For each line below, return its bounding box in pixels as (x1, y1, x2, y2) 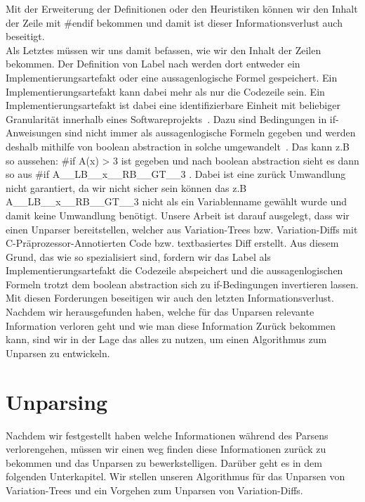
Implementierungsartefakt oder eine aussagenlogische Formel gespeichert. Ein (6, 70, 338, 84)
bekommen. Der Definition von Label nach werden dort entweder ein (6, 56, 300, 71)
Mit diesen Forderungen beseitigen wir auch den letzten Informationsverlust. (6, 290, 334, 305)
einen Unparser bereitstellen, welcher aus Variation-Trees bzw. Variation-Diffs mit (6, 221, 358, 236)
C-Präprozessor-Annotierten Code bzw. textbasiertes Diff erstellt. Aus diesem (6, 236, 339, 250)
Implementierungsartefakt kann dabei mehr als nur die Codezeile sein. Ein (6, 84, 325, 98)
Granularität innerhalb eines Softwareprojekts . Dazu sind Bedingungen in (6, 111, 327, 126)
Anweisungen (6, 125, 62, 140)
